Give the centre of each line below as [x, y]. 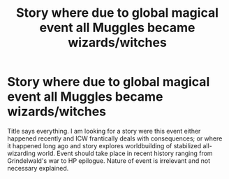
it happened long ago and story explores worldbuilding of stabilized [104, 145]
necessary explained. [38, 168]
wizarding [22, 153]
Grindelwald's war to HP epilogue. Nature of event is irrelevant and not [109, 160]
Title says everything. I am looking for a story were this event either [104, 131]
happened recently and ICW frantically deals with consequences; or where [115, 138]
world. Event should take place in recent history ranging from [125, 153]
